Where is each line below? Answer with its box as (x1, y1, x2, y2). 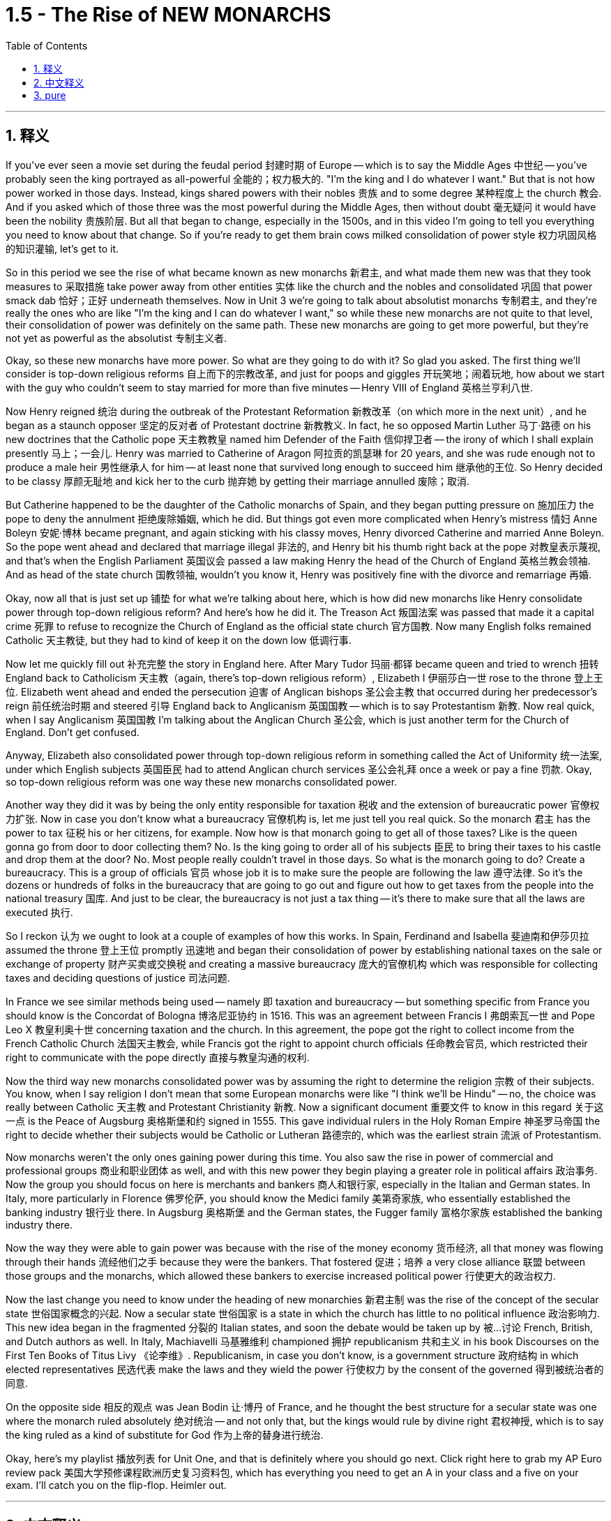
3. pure (33, 89, 66, 101)
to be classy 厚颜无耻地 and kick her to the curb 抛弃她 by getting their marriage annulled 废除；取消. (6, 474, 470, 487)
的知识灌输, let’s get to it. (6, 242, 119, 255)
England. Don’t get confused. (6, 726, 139, 738)
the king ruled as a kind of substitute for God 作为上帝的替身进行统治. (6, 1428, 324, 1441)
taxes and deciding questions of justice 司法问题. (6, 971, 230, 984)
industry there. (6, 1218, 73, 1231)
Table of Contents (6, 39, 88, 52)
